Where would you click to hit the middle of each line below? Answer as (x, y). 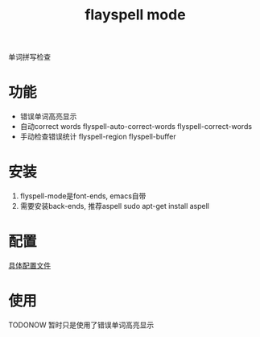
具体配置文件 (29, 265)
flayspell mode (135, 15)
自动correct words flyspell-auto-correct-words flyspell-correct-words (136, 127)
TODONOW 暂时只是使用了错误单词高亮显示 (81, 325)
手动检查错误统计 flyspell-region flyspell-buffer (98, 137)
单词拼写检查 (29, 57)
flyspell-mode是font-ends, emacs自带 (83, 196)
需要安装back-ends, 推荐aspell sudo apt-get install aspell (114, 206)
